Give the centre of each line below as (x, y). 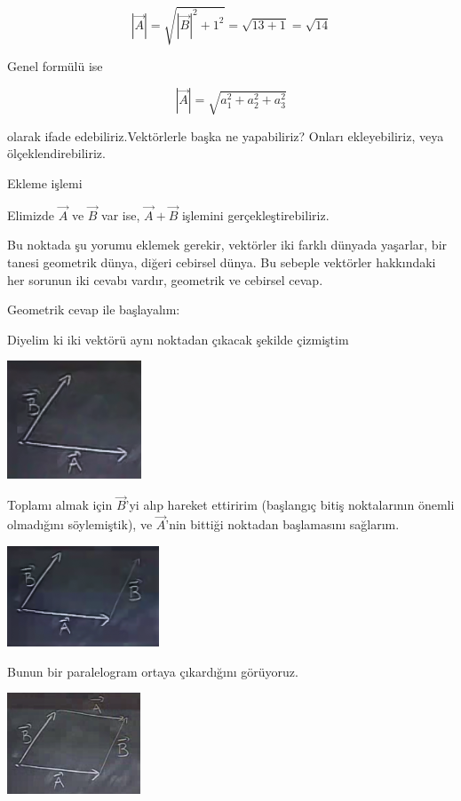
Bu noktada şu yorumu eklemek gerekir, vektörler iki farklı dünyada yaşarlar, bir (227, 245)
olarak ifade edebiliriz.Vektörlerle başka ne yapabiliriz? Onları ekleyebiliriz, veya (226, 135)
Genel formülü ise (55, 65)
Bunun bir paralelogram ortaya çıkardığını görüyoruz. (153, 671)
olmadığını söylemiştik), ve (80, 524)
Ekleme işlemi (45, 182)
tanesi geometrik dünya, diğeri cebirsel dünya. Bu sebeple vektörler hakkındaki (222, 262)
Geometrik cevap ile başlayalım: (94, 309)
